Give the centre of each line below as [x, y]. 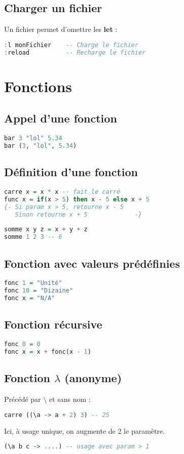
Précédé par [23, 399]
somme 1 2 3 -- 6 [33, 237]
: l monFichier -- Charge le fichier [71, 45]
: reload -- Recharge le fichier [75, 52]
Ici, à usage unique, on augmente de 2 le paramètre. [85, 430]
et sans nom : [70, 399]
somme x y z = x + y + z [46, 230]
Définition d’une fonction [71, 172]
